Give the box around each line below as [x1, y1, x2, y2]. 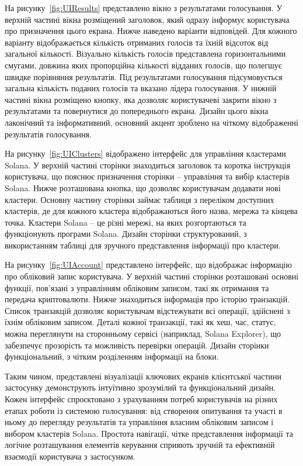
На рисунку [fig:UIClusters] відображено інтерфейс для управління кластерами [5, 147, 286, 160]
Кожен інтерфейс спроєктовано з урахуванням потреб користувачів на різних [5, 393, 278, 405]
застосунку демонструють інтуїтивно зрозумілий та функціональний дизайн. [5, 381, 276, 393]
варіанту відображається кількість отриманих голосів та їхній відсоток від [5, 36, 269, 48]
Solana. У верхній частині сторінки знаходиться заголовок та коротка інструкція [5, 158, 291, 171]
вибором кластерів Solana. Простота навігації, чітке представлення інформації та [5, 427, 293, 439]
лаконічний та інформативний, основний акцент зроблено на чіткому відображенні [5, 116, 298, 128]
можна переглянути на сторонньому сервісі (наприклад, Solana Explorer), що [5, 327, 281, 340]
